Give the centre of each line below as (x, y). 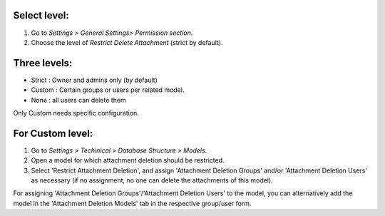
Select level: (41, 15)
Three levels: (43, 63)
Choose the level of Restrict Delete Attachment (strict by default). (127, 42)
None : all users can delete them (78, 100)
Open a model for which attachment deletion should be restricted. (128, 160)
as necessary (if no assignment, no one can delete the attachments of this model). (152, 180)
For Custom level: (53, 133)
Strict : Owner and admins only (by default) (94, 80)
